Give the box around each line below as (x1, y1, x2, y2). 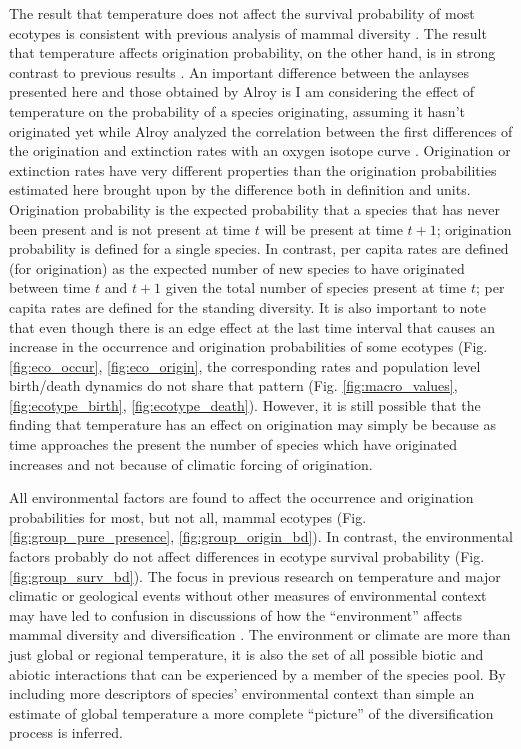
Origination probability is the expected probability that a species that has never (9, 198, 500, 219)
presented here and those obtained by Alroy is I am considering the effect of (9, 81, 475, 102)
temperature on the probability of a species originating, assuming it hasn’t (9, 100, 465, 121)
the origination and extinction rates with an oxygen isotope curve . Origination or (9, 140, 511, 161)
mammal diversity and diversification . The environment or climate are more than (9, 624, 511, 645)
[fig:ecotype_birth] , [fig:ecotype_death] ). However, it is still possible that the (9, 394, 481, 415)
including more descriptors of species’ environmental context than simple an (9, 683, 475, 704)
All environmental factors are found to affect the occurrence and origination (9, 487, 474, 508)
